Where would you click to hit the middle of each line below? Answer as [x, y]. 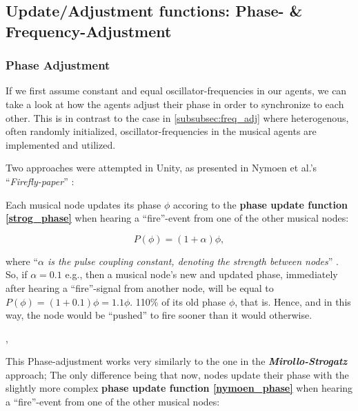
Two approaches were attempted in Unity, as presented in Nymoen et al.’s [161, 168]
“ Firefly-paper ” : [40, 181]
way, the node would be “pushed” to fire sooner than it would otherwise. [159, 315]
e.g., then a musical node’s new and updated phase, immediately [201, 274]
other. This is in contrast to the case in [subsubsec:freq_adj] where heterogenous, [177, 117]
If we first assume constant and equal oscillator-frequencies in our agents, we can [176, 91]
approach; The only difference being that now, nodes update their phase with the [177, 374]
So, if [17, 274]
